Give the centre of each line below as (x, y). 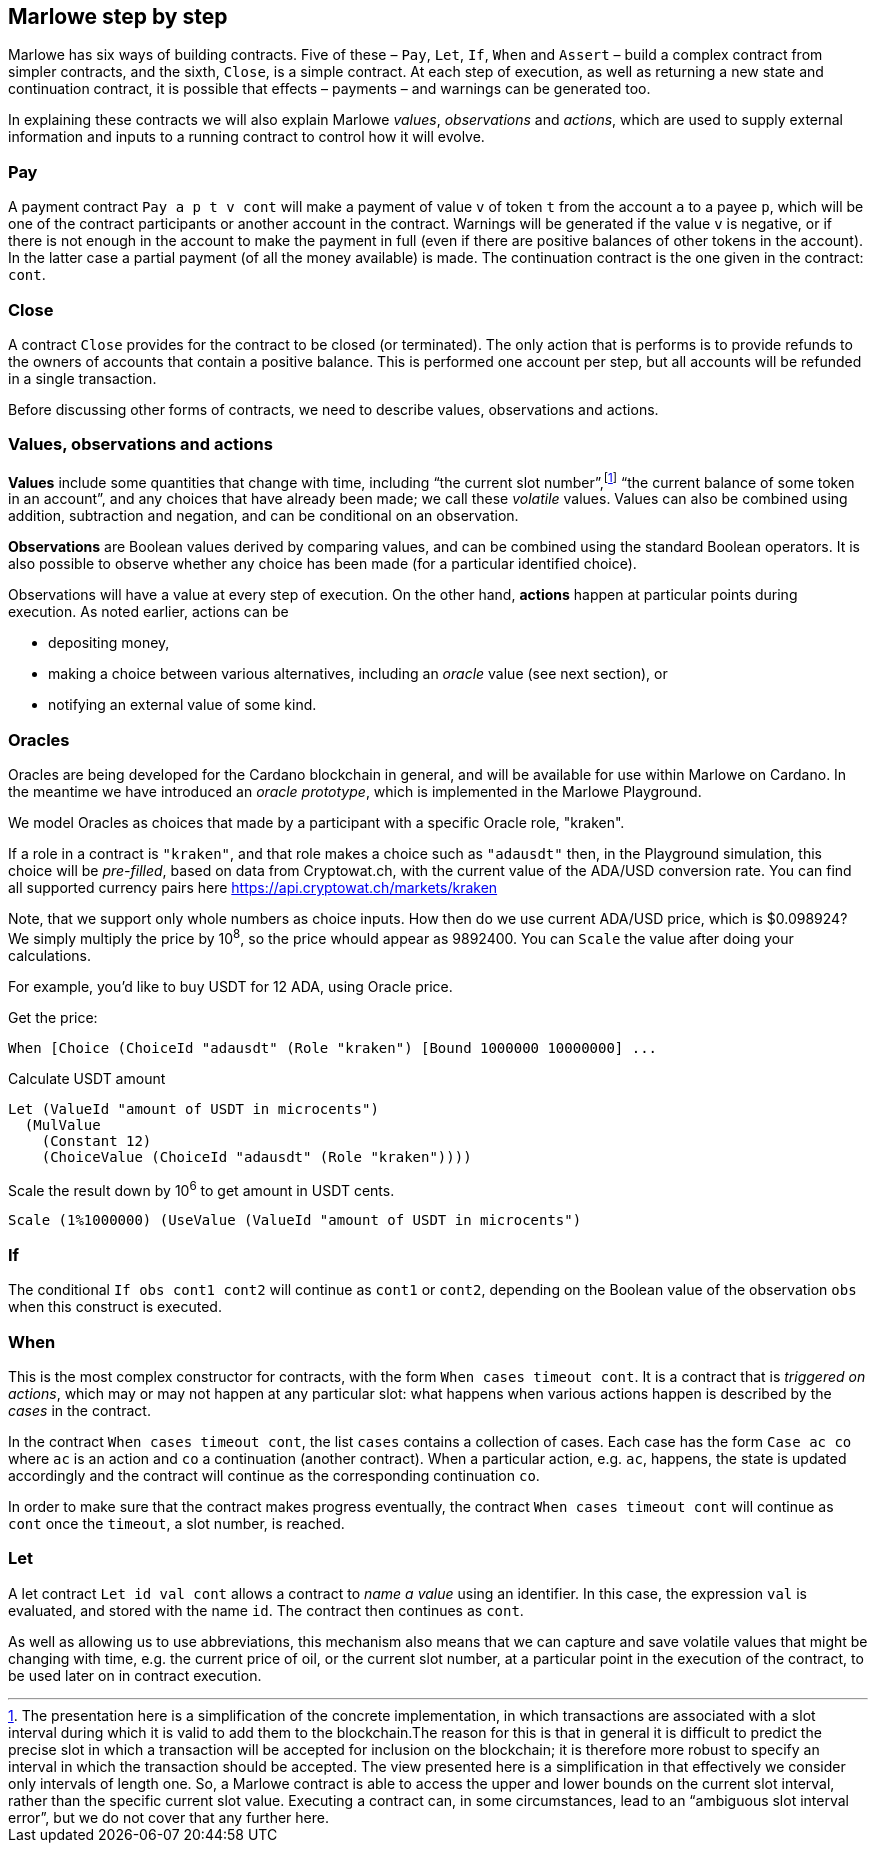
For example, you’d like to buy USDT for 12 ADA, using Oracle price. (230, 986)
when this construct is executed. (115, 1307)
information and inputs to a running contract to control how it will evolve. (246, 137)
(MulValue (62, 1124)
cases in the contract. (79, 1410)
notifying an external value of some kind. (182, 705)
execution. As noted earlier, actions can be (148, 612)
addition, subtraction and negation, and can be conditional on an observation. (263, 516)
